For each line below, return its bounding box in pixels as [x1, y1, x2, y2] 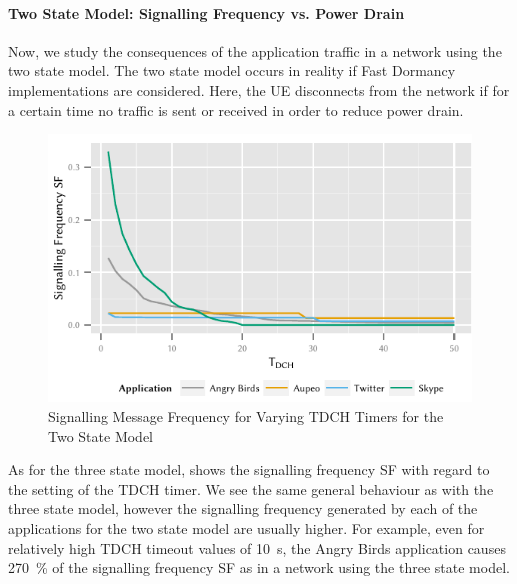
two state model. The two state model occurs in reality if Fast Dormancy [8, 60, 456, 81]
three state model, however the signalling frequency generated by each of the [8, 498, 478, 519]
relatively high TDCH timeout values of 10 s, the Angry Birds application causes [8, 537, 506, 558]
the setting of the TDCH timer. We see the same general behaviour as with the [8, 478, 494, 499]
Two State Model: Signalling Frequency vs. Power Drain [8, 2, 405, 23]
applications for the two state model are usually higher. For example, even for [8, 518, 485, 539]
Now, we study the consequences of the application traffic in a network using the [8, 40, 502, 61]
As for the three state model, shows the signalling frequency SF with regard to [8, 459, 490, 480]
